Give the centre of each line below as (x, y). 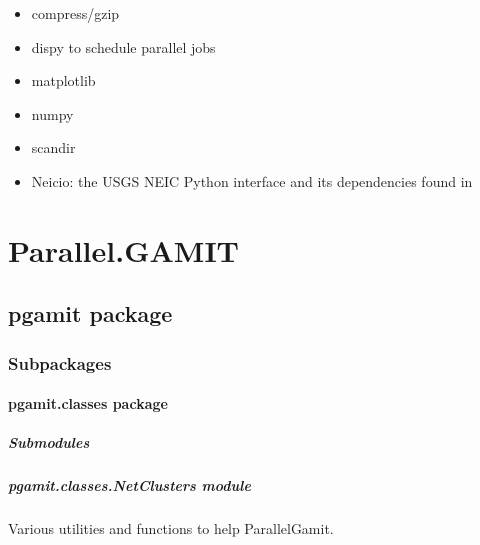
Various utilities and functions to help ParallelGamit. (171, 528)
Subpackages (60, 362)
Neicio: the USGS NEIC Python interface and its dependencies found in (252, 180)
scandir (53, 147)
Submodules (49, 442)
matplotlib (63, 80)
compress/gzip (75, 13)
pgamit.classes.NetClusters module (129, 485)
